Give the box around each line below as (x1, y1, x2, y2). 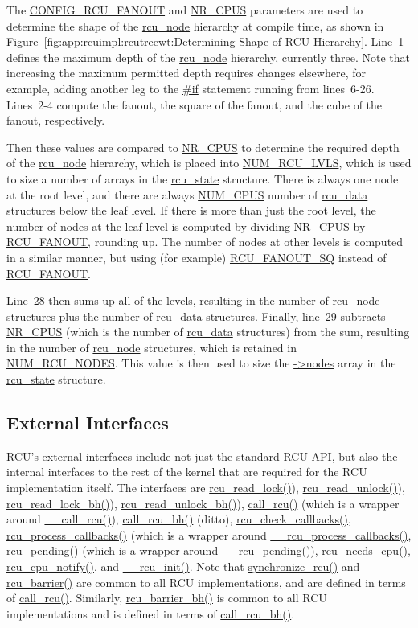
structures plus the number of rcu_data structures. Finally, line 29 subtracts (6, 307, 386, 324)
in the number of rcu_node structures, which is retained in (6, 339, 297, 355)
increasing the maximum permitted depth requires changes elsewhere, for (6, 64, 366, 81)
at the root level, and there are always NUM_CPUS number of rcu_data (6, 186, 368, 203)
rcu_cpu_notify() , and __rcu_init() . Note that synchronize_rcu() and (6, 558, 360, 575)
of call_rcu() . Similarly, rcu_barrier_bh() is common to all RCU (6, 589, 327, 606)
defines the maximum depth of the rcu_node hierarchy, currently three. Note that (6, 48, 411, 65)
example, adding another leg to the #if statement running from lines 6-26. (6, 80, 375, 96)
